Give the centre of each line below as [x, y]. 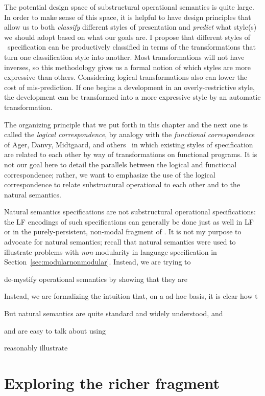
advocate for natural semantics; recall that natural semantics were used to [120, 242]
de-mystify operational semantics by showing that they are [96, 279]
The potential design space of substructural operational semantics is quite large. [129, 7]
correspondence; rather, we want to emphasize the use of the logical [110, 174]
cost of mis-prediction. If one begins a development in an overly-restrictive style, [129, 87]
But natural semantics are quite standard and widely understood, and [114, 313]
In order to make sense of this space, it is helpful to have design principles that [128, 17]
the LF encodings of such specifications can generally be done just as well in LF [129, 221]
